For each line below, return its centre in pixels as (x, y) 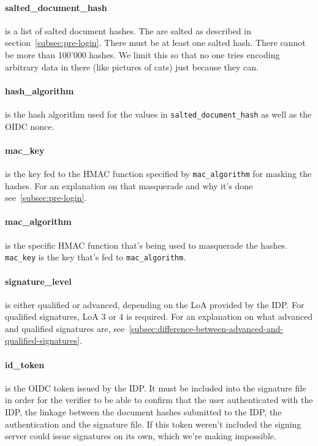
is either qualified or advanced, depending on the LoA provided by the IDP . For (155, 304)
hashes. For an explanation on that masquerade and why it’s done (129, 185)
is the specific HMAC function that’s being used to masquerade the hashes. (146, 245)
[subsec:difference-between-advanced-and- (206, 328)
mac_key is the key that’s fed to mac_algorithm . (96, 257)
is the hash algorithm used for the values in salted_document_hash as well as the (158, 114)
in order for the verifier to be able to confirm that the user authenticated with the (159, 400)
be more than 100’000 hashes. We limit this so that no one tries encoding (142, 54)
